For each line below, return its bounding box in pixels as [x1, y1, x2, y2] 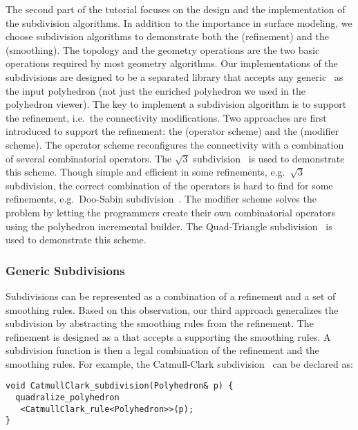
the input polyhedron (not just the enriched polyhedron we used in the [6, 83, 305, 97]
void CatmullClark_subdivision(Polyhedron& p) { [6, 381, 234, 391]
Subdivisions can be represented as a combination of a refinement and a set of [6, 288, 336, 303]
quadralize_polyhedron [15, 393, 120, 403]
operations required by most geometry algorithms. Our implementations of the [6, 56, 338, 71]
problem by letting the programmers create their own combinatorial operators [6, 205, 335, 219]
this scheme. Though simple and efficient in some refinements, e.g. [6, 165, 285, 179]
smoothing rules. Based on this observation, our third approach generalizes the [6, 302, 339, 317]
